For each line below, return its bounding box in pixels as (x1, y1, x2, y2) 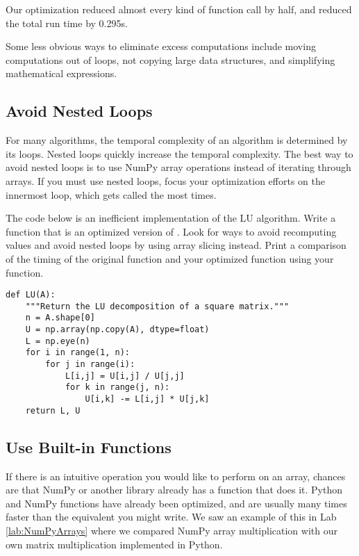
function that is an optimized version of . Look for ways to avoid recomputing (6, 224, 337, 238)
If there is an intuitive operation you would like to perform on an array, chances (6, 468, 346, 483)
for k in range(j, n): (65, 382, 170, 393)
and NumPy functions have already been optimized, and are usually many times (6, 496, 347, 510)
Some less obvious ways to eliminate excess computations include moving (6, 39, 316, 54)
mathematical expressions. (6, 66, 117, 81)
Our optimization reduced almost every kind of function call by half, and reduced (6, 2, 352, 16)
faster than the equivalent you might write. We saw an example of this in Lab (6, 509, 337, 524)
